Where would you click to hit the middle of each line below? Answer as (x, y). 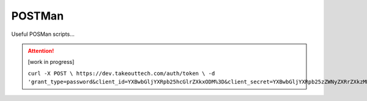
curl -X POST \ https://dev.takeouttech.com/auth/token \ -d (121, 73)
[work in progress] (51, 62)
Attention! (41, 50)
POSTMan (38, 16)
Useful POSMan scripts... (43, 34)
